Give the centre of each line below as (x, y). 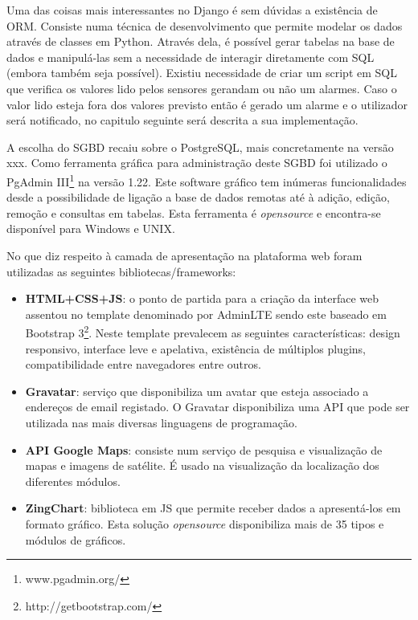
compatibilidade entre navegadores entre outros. (143, 364)
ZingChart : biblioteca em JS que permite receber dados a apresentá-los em (213, 508)
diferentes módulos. (73, 481)
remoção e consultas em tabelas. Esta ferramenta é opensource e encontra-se (194, 212)
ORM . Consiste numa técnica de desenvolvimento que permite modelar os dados (205, 25)
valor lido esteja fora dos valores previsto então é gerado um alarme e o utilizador (207, 104)
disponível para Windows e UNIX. (91, 228)
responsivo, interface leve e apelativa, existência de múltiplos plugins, (195, 348)
